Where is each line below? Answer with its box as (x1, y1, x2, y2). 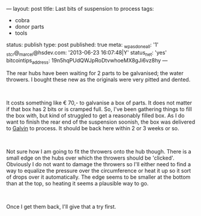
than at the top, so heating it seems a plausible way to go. (6, 180, 149, 187)
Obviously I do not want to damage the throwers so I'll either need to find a (6, 161, 191, 168)
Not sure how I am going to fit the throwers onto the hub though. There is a (6, 148, 191, 155)
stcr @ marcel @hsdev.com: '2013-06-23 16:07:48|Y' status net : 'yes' (6, 49, 167, 58)
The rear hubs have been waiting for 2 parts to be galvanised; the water (6, 70, 184, 77)
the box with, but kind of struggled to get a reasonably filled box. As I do (6, 112, 185, 119)
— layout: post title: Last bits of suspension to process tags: (6, 5, 154, 12)
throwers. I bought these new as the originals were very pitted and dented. (6, 76, 191, 83)
